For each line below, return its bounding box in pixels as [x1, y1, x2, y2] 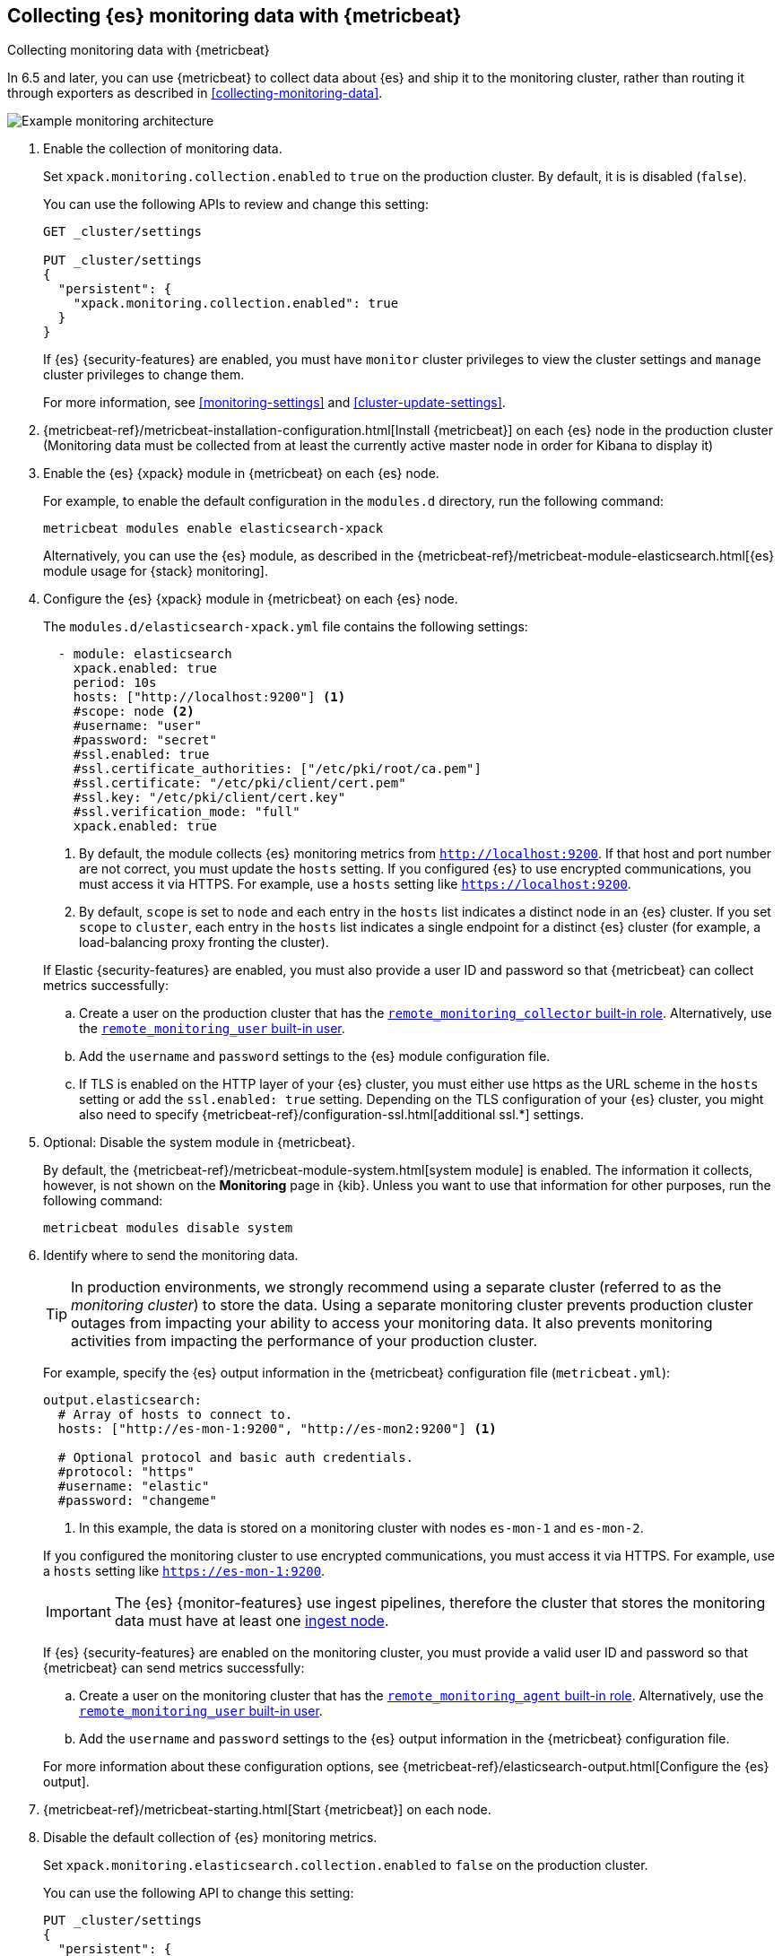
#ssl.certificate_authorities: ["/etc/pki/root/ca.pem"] [73, 761, 482, 777]
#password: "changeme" [57, 1493, 217, 1508]
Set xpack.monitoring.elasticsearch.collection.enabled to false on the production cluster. [43, 1857, 648, 1873]
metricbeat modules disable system [43, 1221, 293, 1236]
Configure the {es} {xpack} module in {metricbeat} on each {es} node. [43, 591, 458, 607]
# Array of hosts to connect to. [57, 1407, 293, 1422]
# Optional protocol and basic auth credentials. [57, 1450, 414, 1465]
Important [46, 1603, 111, 1621]
